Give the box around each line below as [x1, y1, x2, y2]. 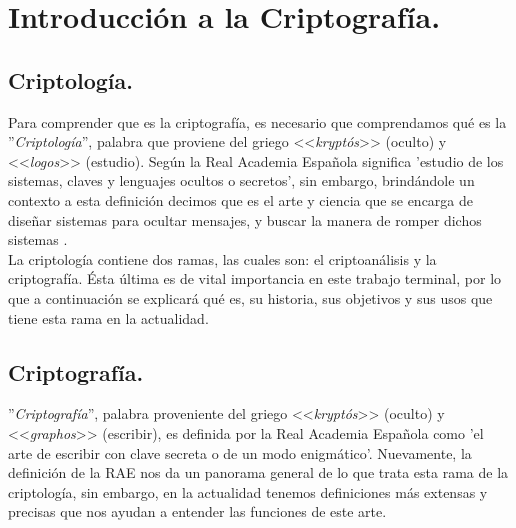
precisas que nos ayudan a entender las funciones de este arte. [8, 501, 387, 522]
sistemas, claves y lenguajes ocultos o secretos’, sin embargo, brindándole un [8, 170, 475, 191]
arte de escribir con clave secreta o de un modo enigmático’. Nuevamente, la [8, 442, 472, 463]
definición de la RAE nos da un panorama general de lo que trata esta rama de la [8, 462, 509, 483]
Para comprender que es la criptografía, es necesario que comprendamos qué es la [8, 111, 507, 132]
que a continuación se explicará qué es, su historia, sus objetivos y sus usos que [8, 287, 493, 308]
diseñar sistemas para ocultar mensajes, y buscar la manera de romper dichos [8, 209, 482, 230]
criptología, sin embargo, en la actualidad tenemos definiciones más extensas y [8, 481, 488, 502]
